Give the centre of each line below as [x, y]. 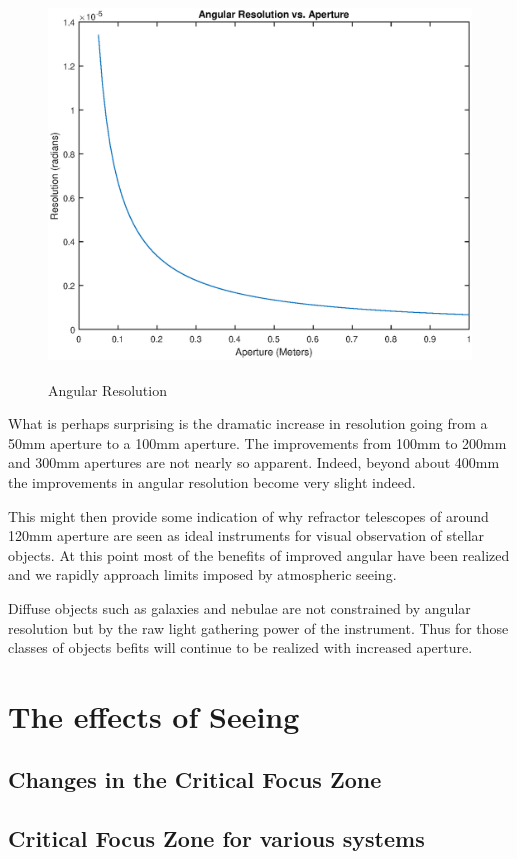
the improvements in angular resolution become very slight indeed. [212, 481]
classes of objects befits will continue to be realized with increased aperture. [240, 647]
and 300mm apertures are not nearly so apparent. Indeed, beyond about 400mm [254, 462]
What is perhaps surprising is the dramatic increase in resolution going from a [248, 423]
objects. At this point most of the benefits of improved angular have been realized [259, 554]
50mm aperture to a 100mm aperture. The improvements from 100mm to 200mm [257, 442]
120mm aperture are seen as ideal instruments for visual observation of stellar [246, 535]
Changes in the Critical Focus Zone [195, 779]
